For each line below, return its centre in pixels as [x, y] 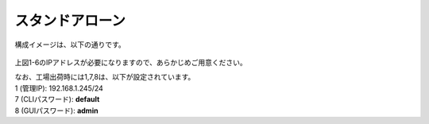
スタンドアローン [70, 21]
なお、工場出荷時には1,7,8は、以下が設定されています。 [105, 77]
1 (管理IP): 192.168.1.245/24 [59, 88]
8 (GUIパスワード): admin [56, 110]
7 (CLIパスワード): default [57, 99]
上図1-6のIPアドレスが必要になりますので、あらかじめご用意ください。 [131, 62]
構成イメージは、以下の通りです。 [70, 45]
